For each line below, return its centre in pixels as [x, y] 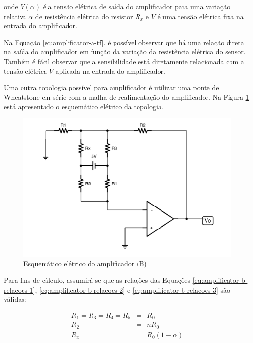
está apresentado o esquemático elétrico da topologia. [84, 106]
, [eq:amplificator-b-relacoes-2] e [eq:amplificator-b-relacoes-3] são [133, 289]
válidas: [15, 299]
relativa [15, 16]
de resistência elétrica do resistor [84, 16]
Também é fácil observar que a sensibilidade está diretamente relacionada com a [124, 61]
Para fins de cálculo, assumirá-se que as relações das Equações [97, 280]
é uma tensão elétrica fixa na [200, 16]
